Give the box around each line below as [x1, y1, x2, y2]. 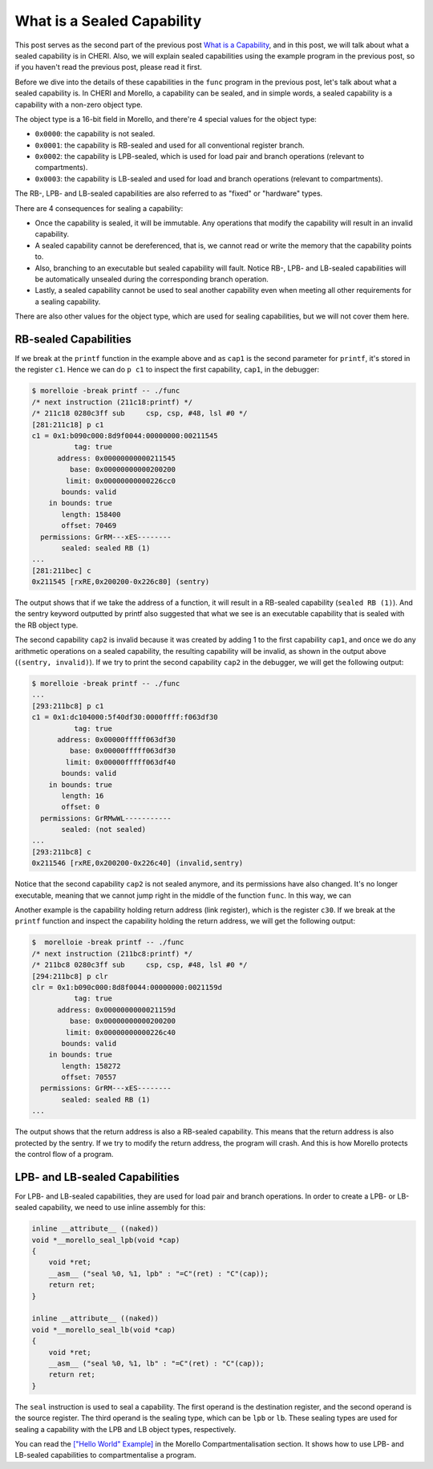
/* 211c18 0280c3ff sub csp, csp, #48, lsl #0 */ [31, 409, 248, 418]
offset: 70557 [61, 1073, 117, 1082]
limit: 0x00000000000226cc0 [65, 476, 176, 485]
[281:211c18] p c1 [31, 420, 104, 429]
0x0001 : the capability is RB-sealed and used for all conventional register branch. [34, 140, 305, 150]
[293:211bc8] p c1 [31, 701, 104, 710]
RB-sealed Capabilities [14, 332, 132, 346]
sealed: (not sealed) [61, 825, 147, 834]
